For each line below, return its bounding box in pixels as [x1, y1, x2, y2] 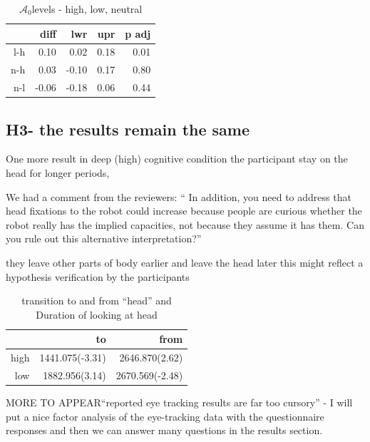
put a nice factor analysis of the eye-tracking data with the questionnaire [6, 408, 324, 423]
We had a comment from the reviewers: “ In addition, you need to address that [6, 189, 351, 204]
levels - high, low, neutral [31, 1, 143, 16]
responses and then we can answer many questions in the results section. [6, 423, 323, 438]
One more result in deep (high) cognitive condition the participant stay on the [6, 151, 348, 166]
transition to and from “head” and [21, 293, 172, 308]
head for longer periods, [6, 165, 110, 180]
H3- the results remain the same [6, 118, 250, 140]
